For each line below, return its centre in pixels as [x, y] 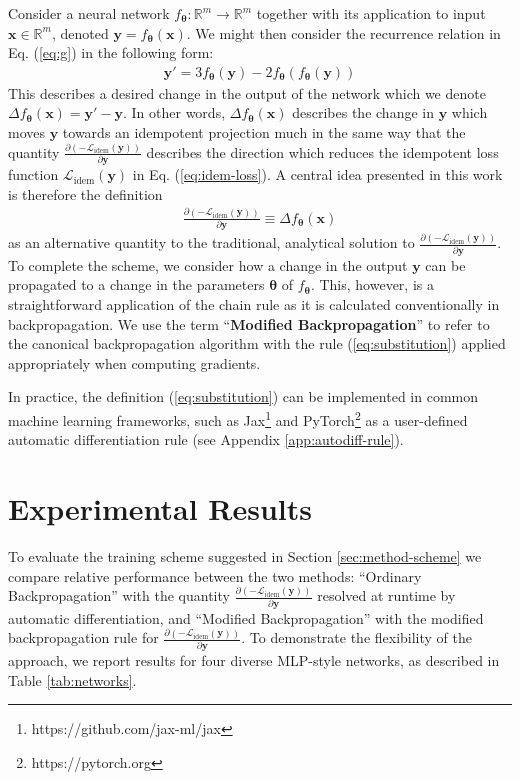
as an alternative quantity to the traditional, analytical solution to [211, 242]
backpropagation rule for [83, 637]
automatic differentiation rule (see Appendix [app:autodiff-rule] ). [206, 439]
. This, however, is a [372, 284]
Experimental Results [160, 508]
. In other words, [174, 112]
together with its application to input [371, 13]
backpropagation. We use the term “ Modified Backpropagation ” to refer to [249, 323]
